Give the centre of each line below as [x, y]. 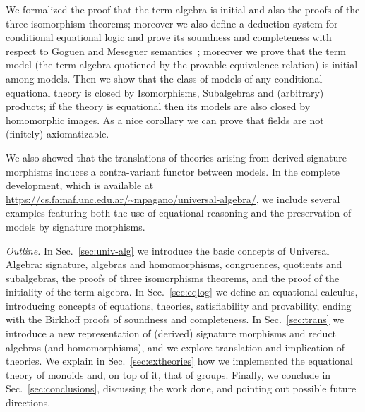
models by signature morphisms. [76, 226]
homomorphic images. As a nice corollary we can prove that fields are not [165, 120]
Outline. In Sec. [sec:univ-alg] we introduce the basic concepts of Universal [168, 250]
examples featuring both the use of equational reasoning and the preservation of [179, 213]
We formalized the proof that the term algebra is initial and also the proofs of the [183, 9]
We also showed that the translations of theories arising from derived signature [176, 157]
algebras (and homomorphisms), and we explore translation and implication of [175, 347]
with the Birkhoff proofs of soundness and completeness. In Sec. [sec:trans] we [175, 319]
